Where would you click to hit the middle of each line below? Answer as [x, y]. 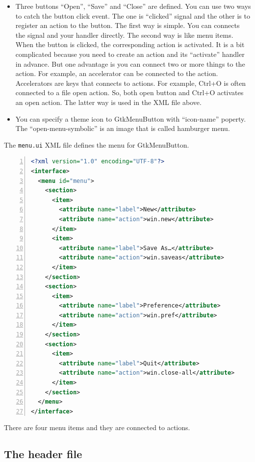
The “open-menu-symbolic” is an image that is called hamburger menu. [123, 128]
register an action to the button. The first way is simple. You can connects [127, 25]
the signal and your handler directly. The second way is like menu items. [124, 35]
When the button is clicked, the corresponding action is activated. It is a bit [130, 44]
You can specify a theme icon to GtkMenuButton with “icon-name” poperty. [131, 118]
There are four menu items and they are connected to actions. [97, 427]
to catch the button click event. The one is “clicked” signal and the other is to [133, 15]
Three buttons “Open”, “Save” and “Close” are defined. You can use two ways [133, 6]
